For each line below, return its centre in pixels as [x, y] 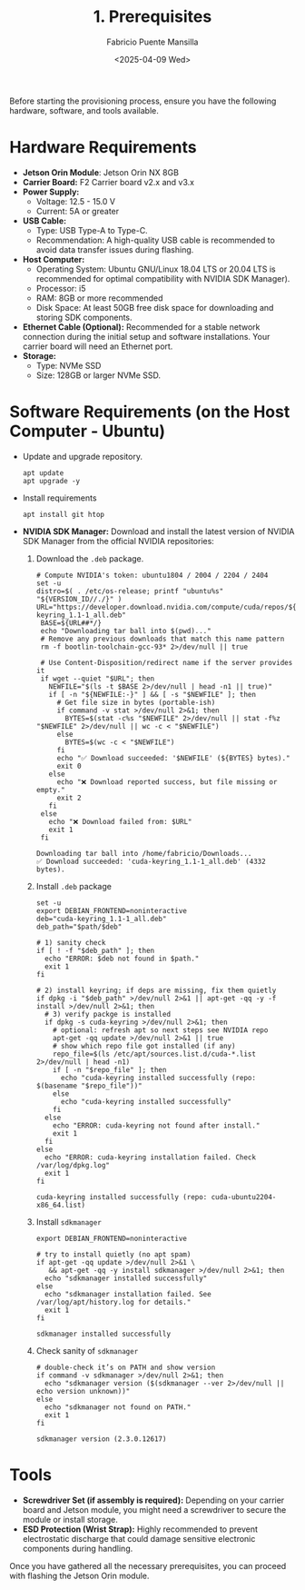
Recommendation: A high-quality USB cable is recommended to [155, 240]
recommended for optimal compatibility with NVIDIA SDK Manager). [163, 278]
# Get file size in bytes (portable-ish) [136, 702]
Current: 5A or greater [78, 211]
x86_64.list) [61, 1205]
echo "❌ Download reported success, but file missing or [167, 782]
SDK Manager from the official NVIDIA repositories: [118, 541]
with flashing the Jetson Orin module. [79, 1575]
